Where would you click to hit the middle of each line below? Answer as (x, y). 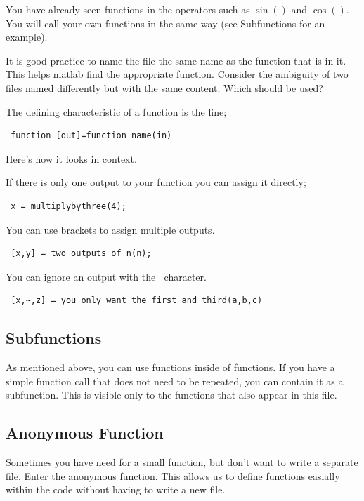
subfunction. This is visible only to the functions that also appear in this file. (171, 395)
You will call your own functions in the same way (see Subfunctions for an (165, 23)
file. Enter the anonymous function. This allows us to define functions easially (173, 475)
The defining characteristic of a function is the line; (116, 111)
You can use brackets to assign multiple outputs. (110, 229)
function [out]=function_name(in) (91, 136)
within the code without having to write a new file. (116, 489)
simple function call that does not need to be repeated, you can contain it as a (175, 381)
